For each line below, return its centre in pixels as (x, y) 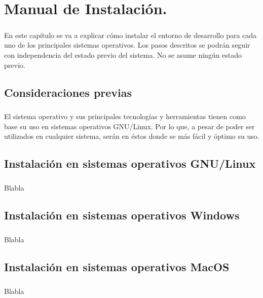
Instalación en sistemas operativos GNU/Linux (130, 163)
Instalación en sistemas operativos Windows (122, 215)
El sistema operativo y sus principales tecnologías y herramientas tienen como (125, 116)
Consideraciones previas (68, 92)
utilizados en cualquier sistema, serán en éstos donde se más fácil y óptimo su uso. (132, 136)
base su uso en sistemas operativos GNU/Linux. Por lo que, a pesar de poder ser (129, 126)
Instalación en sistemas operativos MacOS (117, 266)
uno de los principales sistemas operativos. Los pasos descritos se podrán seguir (127, 45)
